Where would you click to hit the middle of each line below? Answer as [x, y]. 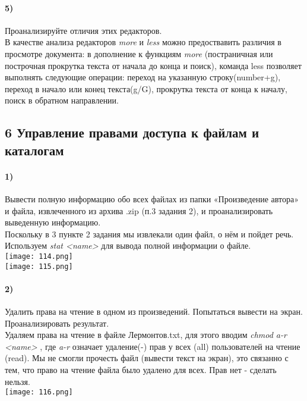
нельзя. [18, 381]
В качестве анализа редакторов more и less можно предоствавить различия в [143, 42]
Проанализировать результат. [57, 323]
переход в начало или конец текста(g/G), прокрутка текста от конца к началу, [146, 88]
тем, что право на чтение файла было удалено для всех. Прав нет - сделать [141, 369]
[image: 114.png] [39, 256]
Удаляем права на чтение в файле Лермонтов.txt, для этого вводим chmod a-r [146, 335]
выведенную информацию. [53, 222]
